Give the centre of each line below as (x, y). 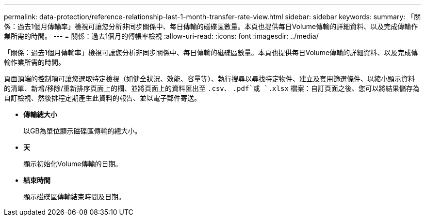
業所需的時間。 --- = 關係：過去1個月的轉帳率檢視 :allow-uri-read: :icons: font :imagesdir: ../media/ (161, 36)
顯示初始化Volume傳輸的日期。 (73, 164)
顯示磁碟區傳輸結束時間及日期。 (74, 197)
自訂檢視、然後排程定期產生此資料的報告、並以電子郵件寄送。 (102, 98)
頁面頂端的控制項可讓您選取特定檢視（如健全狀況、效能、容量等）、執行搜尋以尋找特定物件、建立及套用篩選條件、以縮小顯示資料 (209, 79)
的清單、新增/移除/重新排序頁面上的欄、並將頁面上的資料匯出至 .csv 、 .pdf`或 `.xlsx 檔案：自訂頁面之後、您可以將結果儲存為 (212, 88)
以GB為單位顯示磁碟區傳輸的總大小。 (82, 131)
